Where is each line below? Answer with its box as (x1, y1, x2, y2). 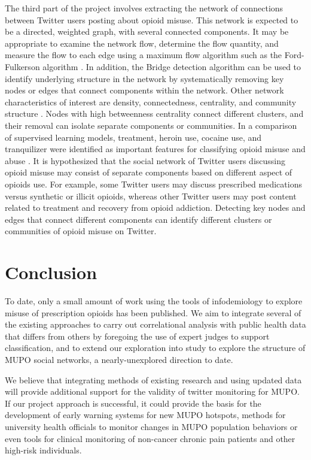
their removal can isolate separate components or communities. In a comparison (5, 119, 297, 131)
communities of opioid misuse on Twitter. (5, 225, 157, 237)
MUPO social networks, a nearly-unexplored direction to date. (5, 353, 233, 365)
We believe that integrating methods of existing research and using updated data (5, 373, 302, 386)
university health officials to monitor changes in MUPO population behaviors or (5, 420, 298, 432)
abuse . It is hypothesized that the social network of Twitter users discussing (5, 154, 286, 167)
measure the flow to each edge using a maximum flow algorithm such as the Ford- (5, 49, 304, 61)
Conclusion (5, 260, 97, 285)
